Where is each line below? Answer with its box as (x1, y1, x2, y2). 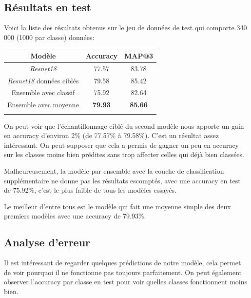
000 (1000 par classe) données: (4, 32, 95, 42)
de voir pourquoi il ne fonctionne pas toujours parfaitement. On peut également (4, 267, 242, 277)
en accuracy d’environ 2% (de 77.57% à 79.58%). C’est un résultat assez (4, 130, 219, 140)
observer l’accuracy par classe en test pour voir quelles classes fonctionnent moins (4, 277, 248, 287)
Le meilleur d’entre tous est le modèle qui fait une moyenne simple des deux (4, 201, 231, 211)
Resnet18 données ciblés (7, 75, 79, 85)
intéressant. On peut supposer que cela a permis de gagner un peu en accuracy (4, 139, 239, 150)
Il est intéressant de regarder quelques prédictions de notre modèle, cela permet (4, 258, 241, 268)
